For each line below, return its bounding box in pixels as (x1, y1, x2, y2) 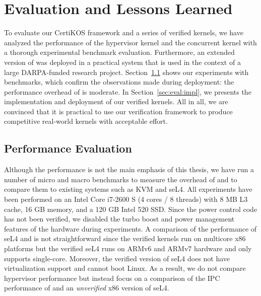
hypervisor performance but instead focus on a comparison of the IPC (4, 272, 220, 283)
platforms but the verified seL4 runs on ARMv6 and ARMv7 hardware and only (4, 243, 252, 254)
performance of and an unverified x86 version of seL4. (4, 282, 169, 293)
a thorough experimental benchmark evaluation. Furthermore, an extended (4, 47, 235, 57)
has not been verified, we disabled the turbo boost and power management (4, 213, 235, 224)
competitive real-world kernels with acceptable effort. (4, 116, 168, 126)
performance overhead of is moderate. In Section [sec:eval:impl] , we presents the (4, 86, 251, 97)
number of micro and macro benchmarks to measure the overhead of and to (4, 174, 237, 184)
